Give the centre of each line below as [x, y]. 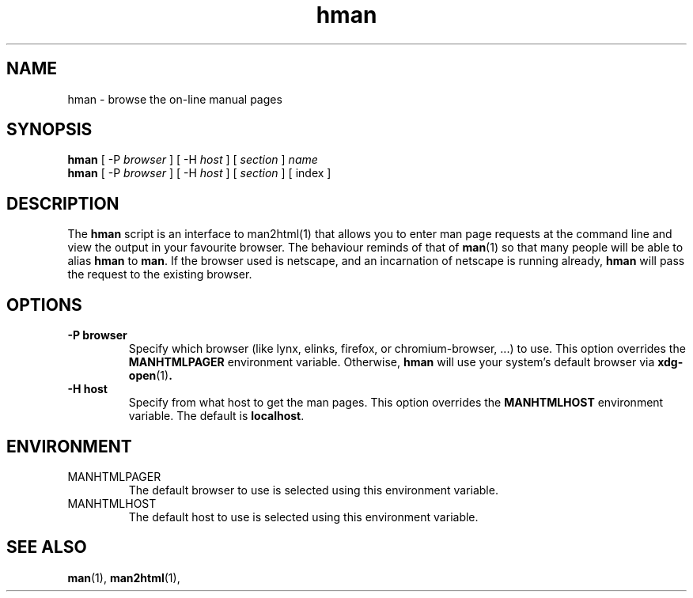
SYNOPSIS [49, 130]
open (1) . [150, 376]
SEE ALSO [47, 547]
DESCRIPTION [63, 203]
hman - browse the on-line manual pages [175, 99]
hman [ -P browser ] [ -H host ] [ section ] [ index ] [199, 173]
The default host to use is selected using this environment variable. [303, 517]
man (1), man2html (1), [124, 577]
